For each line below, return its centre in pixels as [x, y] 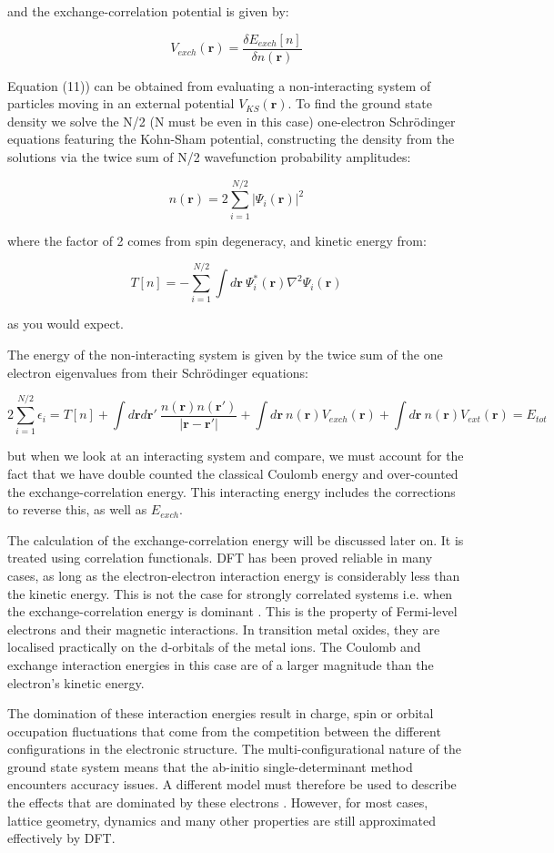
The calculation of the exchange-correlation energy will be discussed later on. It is [236, 539]
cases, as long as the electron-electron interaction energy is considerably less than [234, 575]
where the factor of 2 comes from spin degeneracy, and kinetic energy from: [217, 240]
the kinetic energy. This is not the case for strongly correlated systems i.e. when [230, 593]
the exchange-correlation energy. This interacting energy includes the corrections [232, 491]
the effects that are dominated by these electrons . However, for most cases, [218, 802]
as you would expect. [66, 324]
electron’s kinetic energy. [76, 682]
